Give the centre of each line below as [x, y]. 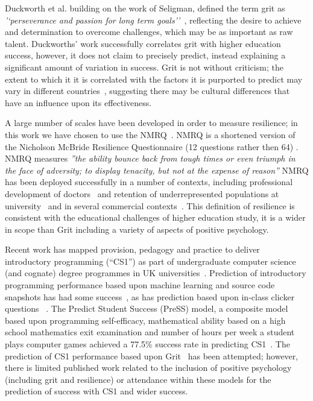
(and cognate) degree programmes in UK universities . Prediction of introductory [156, 273]
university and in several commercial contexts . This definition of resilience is [150, 205]
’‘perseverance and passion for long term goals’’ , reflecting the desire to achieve [153, 20]
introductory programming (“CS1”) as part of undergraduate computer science [150, 261]
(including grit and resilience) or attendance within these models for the [138, 379]
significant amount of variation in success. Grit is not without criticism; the [144, 67]
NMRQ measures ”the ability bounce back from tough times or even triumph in [150, 158]
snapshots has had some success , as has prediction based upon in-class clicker [150, 296]
